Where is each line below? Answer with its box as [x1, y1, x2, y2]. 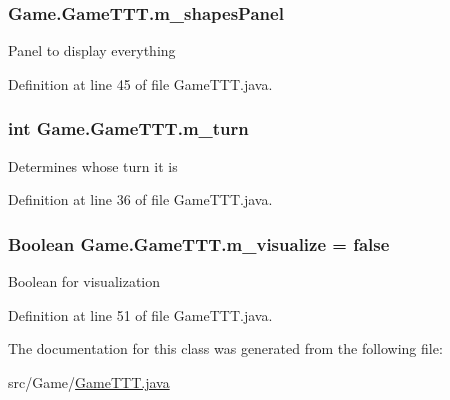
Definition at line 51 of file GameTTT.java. [8, 304, 273, 325]
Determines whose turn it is [8, 155, 178, 176]
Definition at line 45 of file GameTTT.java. [8, 73, 273, 94]
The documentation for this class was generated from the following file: [8, 338, 443, 359]
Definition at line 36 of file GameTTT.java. [8, 189, 273, 210]
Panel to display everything [8, 40, 176, 61]
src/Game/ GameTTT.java [8, 371, 170, 392]
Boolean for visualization [8, 271, 160, 292]
